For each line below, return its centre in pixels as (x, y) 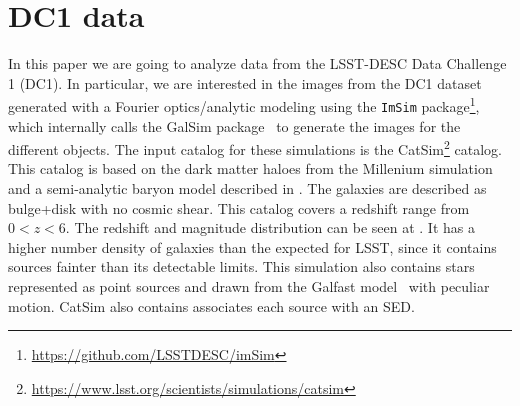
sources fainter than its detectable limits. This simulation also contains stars (241, 266)
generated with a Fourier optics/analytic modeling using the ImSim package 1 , (244, 104)
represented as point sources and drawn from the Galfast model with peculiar (249, 286)
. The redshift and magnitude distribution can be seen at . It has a (270, 227)
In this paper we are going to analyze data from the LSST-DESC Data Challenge (257, 63)
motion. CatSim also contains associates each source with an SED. (211, 305)
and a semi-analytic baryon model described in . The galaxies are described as (247, 188)
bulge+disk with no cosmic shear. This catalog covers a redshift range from (239, 207)
